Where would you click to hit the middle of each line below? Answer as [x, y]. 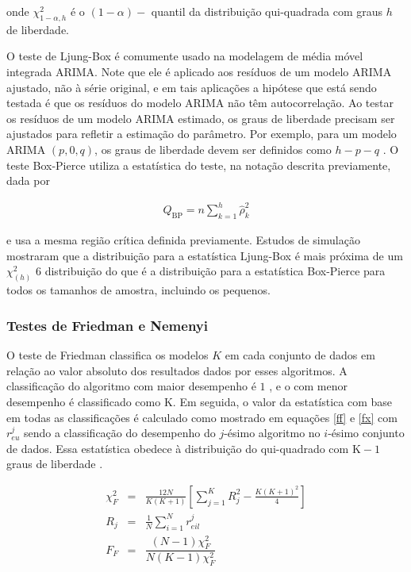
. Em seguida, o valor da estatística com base [282, 401]
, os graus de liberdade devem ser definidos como [213, 149]
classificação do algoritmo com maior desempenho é [131, 386]
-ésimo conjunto [366, 433]
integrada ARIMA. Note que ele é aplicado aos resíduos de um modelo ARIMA [199, 71]
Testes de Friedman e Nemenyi [107, 325]
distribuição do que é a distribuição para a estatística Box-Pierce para [215, 271]
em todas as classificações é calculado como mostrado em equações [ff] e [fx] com [202, 417]
